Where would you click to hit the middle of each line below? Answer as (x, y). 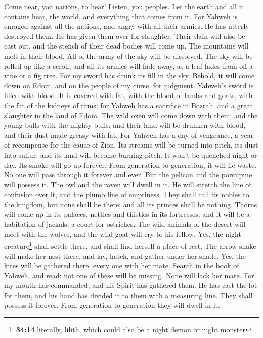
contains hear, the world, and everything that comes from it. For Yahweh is (121, 16)
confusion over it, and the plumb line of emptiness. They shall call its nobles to (127, 194)
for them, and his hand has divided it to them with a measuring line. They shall (128, 295)
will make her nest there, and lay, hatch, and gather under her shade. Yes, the (125, 255)
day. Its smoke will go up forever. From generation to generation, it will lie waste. (130, 164)
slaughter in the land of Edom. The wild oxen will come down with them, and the (131, 115)
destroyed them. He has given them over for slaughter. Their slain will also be (125, 36)
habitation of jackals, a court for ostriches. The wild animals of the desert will (125, 224)
